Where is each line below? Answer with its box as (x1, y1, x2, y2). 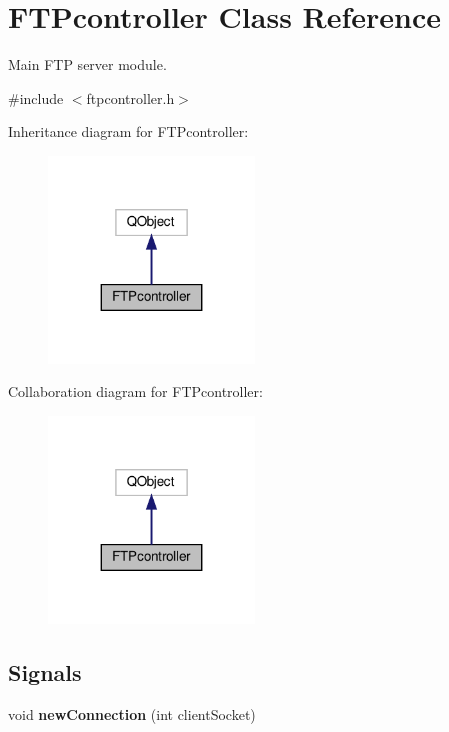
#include (8, 87, 64, 108)
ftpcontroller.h (86, 87, 175, 108)
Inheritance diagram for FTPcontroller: (8, 121, 249, 142)
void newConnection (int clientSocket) (8, 703, 256, 724)
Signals (8, 656, 82, 687)
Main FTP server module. (8, 54, 167, 75)
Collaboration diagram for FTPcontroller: (8, 381, 263, 402)
